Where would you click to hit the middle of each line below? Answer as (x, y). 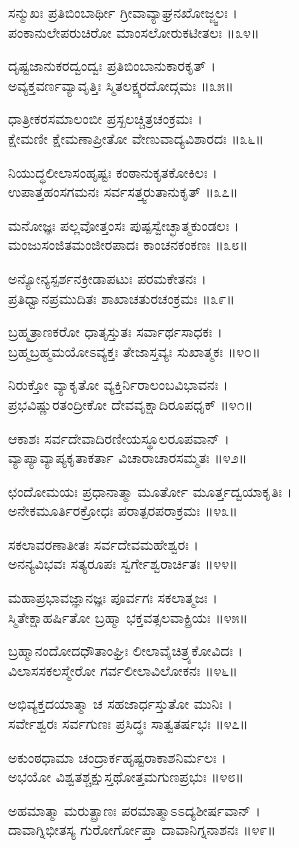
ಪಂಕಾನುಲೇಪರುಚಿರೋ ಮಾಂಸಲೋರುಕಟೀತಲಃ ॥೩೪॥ (134, 31)
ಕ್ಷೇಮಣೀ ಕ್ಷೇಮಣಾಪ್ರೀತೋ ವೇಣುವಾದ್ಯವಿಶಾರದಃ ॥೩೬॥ (136, 137)
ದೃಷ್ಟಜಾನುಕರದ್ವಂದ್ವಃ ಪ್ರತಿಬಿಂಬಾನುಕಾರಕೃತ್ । (112, 65)
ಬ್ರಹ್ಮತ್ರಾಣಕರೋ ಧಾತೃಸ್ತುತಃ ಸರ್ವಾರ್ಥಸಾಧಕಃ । (115, 331)
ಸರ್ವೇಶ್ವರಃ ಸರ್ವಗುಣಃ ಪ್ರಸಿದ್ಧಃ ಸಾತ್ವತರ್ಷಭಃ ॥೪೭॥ (128, 723)
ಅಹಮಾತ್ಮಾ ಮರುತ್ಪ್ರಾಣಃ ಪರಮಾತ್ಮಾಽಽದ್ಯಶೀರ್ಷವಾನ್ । (134, 809)
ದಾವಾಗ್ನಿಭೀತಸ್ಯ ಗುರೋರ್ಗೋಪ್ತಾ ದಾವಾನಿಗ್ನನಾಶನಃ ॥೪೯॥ (142, 829)
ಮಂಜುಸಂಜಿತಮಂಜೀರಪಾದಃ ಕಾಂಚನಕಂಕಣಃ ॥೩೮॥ (128, 244)
